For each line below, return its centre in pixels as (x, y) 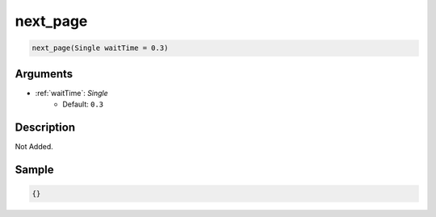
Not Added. (34, 146)
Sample (34, 169)
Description (45, 127)
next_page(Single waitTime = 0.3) (100, 48)
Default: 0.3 (83, 104)
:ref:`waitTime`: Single (71, 93)
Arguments (44, 74)
